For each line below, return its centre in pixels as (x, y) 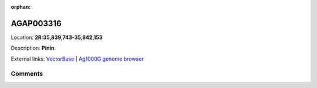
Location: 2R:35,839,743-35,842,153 (57, 37)
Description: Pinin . (33, 48)
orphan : (21, 7)
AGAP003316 (36, 23)
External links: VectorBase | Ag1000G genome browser (77, 59)
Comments (27, 74)
